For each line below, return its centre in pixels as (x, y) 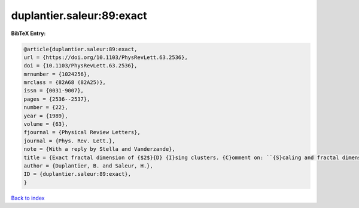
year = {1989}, (46, 116)
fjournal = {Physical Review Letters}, (82, 132)
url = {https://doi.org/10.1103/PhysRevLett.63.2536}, (106, 57)
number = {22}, (46, 108)
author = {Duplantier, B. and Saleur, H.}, (89, 166)
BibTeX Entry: (28, 33)
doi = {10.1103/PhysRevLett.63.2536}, (80, 66)
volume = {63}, (46, 124)
